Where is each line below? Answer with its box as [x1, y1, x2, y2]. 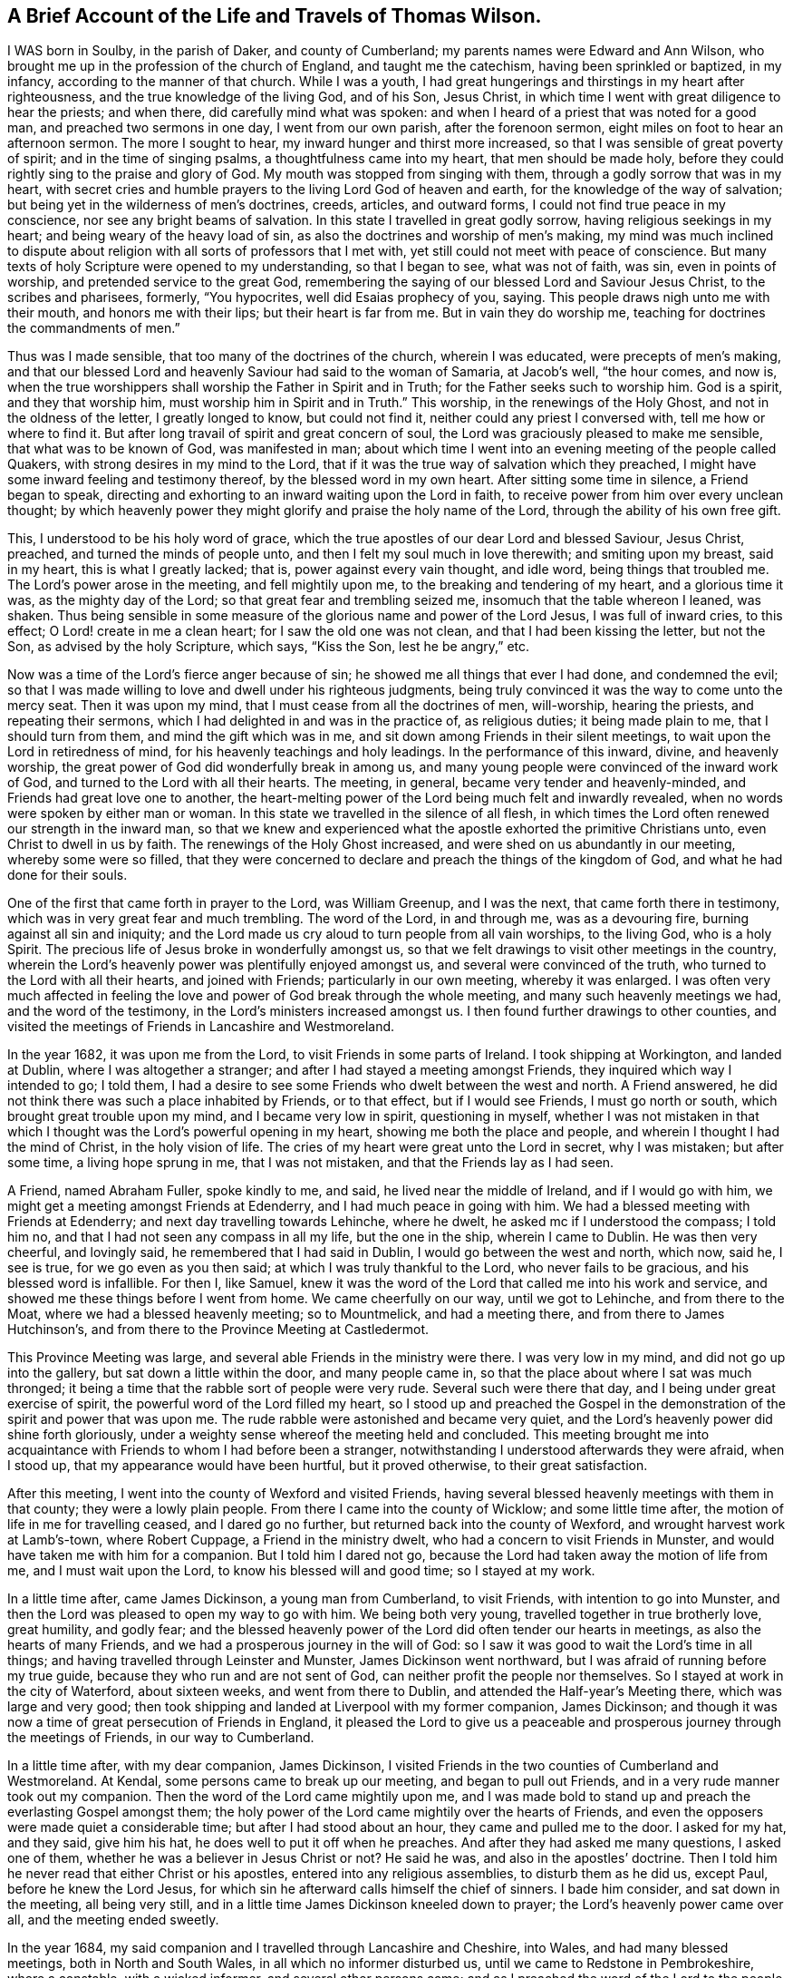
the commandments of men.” [7, 320, 180, 336]
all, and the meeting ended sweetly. [7, 1912, 219, 1928]
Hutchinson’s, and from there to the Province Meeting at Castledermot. [7, 1321, 430, 1338]
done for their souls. [7, 867, 128, 883]
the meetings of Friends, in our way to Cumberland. [7, 1730, 314, 1746]
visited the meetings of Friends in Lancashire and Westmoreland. [7, 1018, 395, 1035]
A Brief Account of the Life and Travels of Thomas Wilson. [7, 5, 542, 27]
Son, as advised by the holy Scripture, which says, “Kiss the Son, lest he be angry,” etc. [7, 638, 530, 655]
